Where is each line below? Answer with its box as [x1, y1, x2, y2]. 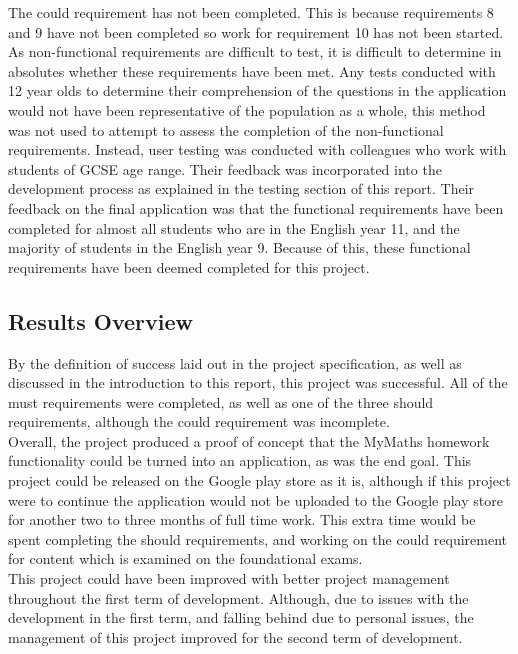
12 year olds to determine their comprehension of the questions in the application [8, 80, 507, 101]
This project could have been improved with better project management [8, 568, 450, 589]
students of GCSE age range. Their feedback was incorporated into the [8, 158, 442, 179]
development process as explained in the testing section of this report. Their [8, 178, 475, 199]
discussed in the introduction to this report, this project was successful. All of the [8, 372, 508, 393]
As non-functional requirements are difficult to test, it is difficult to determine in [8, 41, 502, 62]
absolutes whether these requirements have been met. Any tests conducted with [8, 60, 496, 81]
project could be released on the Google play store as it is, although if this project [8, 470, 511, 491]
